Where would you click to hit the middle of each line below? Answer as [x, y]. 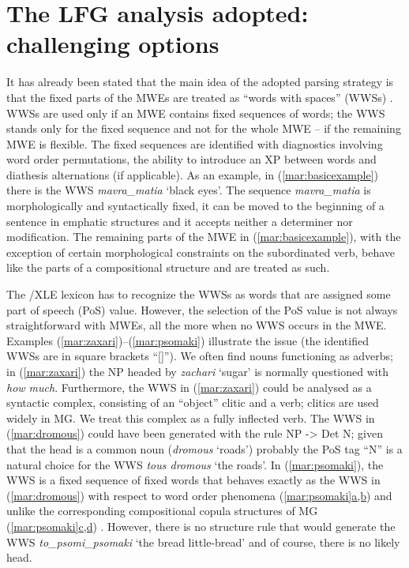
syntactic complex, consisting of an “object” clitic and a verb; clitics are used [193, 402]
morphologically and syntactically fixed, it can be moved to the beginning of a [195, 206]
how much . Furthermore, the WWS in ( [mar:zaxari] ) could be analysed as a [189, 387]
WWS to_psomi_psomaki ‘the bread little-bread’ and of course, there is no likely [203, 542]
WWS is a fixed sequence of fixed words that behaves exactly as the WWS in [193, 480]
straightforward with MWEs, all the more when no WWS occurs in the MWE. [197, 325]
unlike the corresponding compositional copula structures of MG [162, 511]
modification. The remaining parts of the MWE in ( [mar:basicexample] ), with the [204, 237]
